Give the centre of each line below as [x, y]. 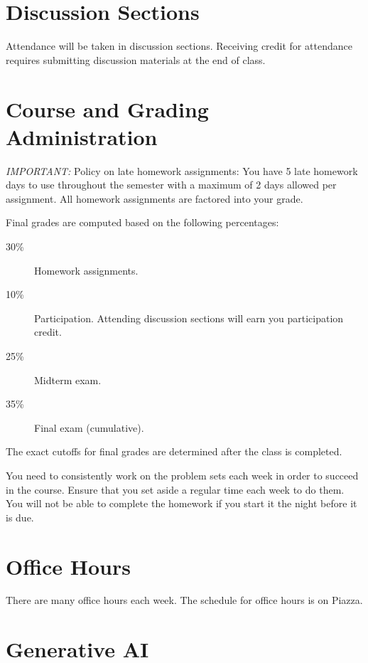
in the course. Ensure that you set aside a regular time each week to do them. [175, 489]
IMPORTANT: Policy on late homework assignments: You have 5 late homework [182, 170]
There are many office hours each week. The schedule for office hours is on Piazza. [184, 600]
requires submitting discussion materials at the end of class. [136, 59]
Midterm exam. [68, 380]
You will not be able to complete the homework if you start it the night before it [182, 503]
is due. [20, 517]
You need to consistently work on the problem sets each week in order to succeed [182, 475]
